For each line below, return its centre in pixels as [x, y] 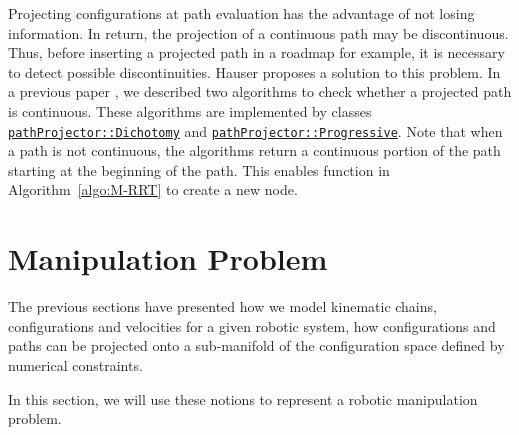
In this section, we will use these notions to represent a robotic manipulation [243, 398]
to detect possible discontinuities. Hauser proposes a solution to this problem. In [254, 71]
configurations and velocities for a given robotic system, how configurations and [252, 325]
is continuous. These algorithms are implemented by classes [190, 110]
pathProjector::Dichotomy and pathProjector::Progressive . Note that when [255, 130]
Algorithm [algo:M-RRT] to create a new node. [153, 189]
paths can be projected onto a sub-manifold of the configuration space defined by [256, 345]
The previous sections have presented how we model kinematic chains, [222, 306]
